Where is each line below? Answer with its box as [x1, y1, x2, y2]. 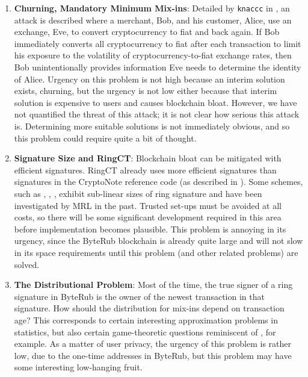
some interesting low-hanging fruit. [14, 361, 143, 373]
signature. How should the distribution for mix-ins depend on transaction [14, 302, 285, 314]
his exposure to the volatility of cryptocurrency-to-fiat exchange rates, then [14, 49, 292, 61]
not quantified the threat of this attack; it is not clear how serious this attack [14, 108, 300, 120]
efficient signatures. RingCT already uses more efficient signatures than [14, 163, 277, 176]
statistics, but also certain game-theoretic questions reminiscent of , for [14, 325, 276, 338]
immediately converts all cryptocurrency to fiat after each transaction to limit [14, 37, 301, 49]
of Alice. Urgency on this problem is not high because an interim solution [14, 72, 285, 85]
